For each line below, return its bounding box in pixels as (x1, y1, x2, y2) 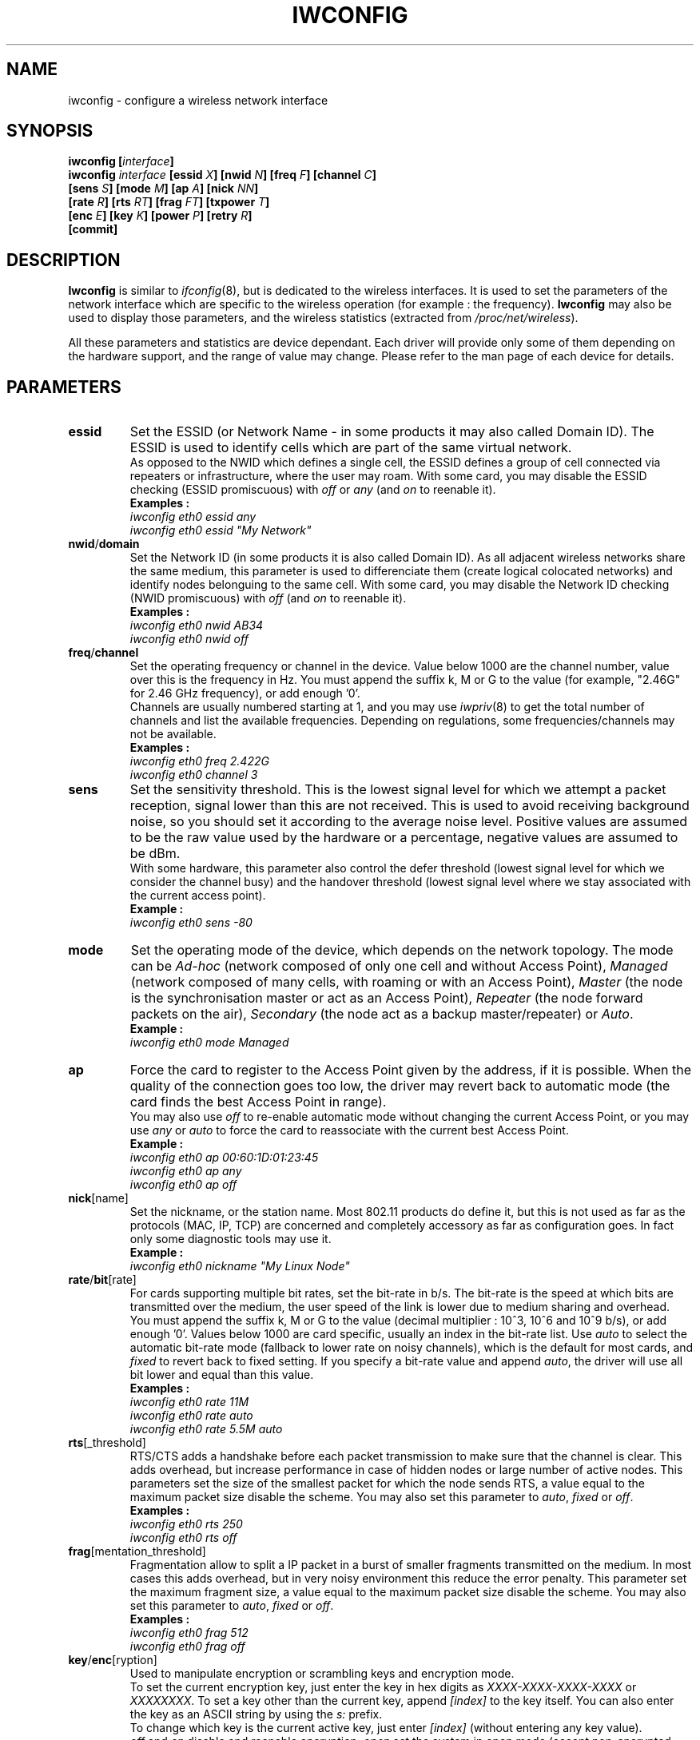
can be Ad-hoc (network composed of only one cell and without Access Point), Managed (130, 958, 668, 975)
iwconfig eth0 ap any (129, 1164, 242, 1178)
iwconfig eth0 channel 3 (129, 768, 258, 782)
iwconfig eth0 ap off (129, 1178, 237, 1192)
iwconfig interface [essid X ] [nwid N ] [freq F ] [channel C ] (68, 168, 377, 182)
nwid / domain (68, 537, 140, 551)
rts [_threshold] (68, 1436, 146, 1450)
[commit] (68, 222, 118, 236)
